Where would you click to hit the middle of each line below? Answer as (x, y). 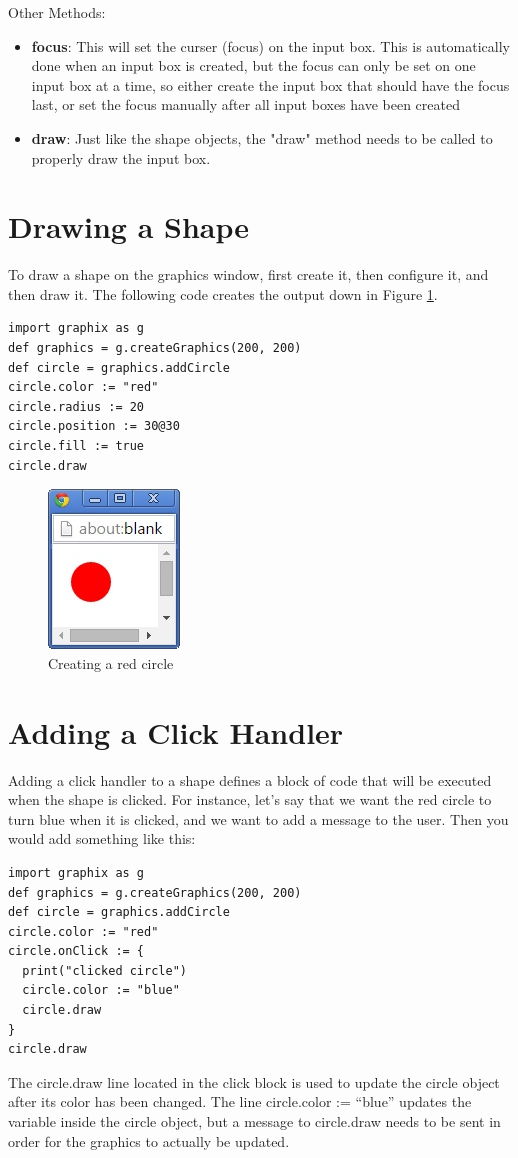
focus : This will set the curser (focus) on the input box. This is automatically (270, 45)
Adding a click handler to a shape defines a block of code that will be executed (250, 779)
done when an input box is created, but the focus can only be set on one (253, 65)
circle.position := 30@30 (94, 426)
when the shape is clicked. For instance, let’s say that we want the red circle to (250, 799)
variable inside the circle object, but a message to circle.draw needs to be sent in (254, 1121)
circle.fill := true (76, 446)
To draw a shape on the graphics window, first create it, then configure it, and (248, 274)
